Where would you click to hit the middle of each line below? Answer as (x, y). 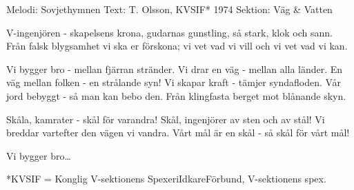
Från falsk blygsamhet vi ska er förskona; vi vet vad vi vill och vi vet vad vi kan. (177, 46)
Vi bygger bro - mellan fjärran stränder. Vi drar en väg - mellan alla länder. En (175, 68)
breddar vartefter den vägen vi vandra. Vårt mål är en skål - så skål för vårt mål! (178, 133)
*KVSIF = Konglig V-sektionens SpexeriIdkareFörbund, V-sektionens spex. (166, 179)
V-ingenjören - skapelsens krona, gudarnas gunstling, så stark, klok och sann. (169, 32)
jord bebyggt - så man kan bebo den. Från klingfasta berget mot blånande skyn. (176, 95)
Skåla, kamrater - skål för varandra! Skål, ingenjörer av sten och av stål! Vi (166, 119)
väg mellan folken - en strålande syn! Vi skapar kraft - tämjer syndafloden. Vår (174, 82)
